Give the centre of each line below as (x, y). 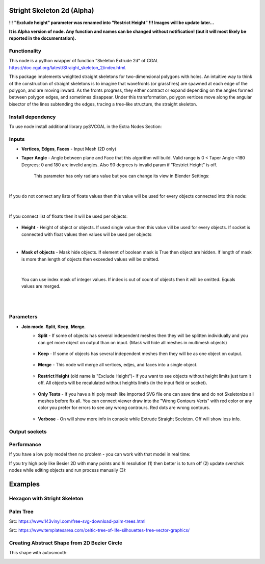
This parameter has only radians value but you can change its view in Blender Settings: (121, 176)
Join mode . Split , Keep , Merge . (53, 327)
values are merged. (41, 286)
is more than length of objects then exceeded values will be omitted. (90, 259)
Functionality (25, 51)
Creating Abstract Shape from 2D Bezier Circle (66, 543)
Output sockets (28, 432)
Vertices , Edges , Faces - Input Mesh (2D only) (69, 149)
